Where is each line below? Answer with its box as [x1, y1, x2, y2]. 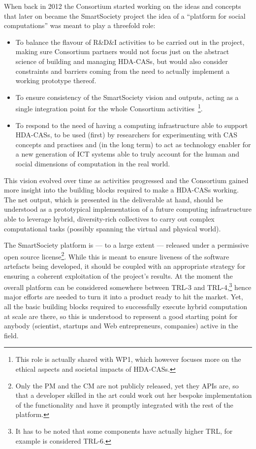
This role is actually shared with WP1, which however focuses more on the [15, 354, 241, 364]
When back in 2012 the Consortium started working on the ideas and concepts [4, 1, 241, 11]
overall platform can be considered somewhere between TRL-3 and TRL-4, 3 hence [4, 281, 252, 292]
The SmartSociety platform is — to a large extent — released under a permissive [4, 240, 249, 250]
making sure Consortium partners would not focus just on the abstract [15, 46, 229, 57]
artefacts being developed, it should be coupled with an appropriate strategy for [4, 260, 246, 271]
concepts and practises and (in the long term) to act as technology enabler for [15, 139, 251, 149]
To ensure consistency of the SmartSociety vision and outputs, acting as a [15, 92, 239, 102]
